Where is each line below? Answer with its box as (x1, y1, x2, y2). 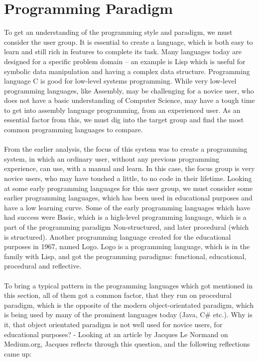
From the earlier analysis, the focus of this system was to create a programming (4, 144, 248, 154)
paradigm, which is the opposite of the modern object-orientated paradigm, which (4, 299, 254, 310)
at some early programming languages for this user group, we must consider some (4, 182, 253, 193)
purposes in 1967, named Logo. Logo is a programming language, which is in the (4, 241, 250, 252)
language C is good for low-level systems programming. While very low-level (4, 76, 237, 86)
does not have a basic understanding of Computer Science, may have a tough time (4, 95, 255, 105)
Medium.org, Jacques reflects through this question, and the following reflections (4, 339, 250, 349)
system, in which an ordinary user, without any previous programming (4, 153, 220, 164)
